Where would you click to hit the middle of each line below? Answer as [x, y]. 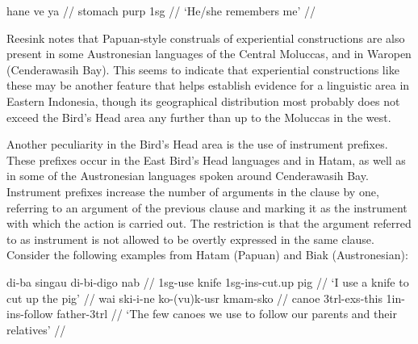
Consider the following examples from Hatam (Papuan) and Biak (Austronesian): [207, 255]
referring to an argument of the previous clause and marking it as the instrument [207, 207]
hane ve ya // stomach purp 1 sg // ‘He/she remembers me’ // [161, 10]
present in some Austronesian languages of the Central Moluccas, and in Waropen [209, 54]
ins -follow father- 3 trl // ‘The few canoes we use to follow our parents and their [202, 314]
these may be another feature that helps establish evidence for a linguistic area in [208, 85]
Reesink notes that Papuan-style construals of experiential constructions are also [206, 38]
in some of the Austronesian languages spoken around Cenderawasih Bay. [188, 176]
